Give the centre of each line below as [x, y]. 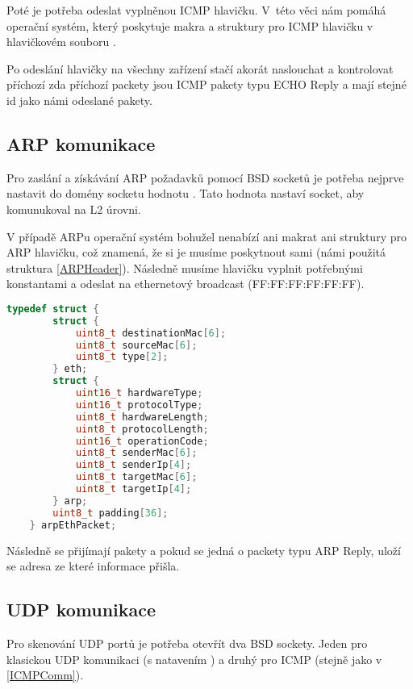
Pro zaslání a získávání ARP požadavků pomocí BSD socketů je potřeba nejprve [205, 177]
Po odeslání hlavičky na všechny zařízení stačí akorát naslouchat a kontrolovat [200, 68]
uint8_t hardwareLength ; [142, 417]
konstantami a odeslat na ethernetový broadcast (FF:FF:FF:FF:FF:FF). [186, 284]
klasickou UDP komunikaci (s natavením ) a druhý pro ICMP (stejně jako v [194, 659]
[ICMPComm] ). [45, 675]
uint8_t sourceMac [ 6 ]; [136, 345]
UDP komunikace [81, 610]
